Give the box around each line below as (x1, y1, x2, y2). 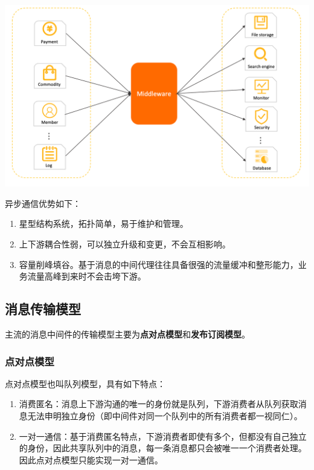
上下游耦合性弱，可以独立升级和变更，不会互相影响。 (19, 238, 231, 250)
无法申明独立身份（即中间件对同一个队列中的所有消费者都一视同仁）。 (27, 410, 303, 422)
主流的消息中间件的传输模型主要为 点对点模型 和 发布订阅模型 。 (5, 328, 250, 340)
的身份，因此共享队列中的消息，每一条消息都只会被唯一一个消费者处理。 (19, 442, 307, 454)
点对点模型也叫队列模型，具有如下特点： (5, 377, 165, 390)
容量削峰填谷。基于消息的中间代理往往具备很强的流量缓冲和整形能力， (19, 258, 298, 270)
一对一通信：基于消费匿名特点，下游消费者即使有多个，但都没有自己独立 (19, 429, 307, 442)
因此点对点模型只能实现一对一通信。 (19, 453, 163, 466)
